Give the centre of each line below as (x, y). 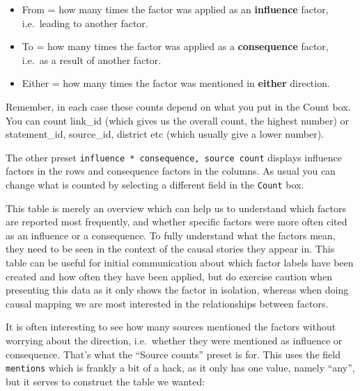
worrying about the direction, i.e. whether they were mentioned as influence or (174, 340)
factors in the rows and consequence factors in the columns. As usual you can (171, 171)
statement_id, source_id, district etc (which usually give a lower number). (165, 134)
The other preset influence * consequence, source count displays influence (174, 157)
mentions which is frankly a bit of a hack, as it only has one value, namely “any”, (180, 368)
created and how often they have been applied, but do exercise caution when (169, 276)
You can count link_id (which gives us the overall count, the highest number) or (178, 120)
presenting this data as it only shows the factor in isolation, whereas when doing (177, 290)
